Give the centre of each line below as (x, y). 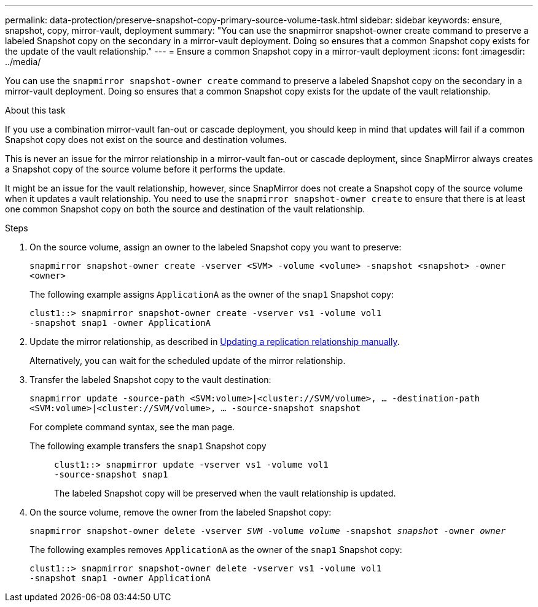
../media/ (23, 62)
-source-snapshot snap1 (111, 474)
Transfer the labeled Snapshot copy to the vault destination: (150, 380)
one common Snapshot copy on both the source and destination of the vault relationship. (185, 209)
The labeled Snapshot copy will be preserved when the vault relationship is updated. (225, 493)
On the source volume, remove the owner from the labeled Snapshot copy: (181, 512)
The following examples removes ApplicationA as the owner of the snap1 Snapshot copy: (216, 550)
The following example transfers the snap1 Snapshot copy (148, 446)
